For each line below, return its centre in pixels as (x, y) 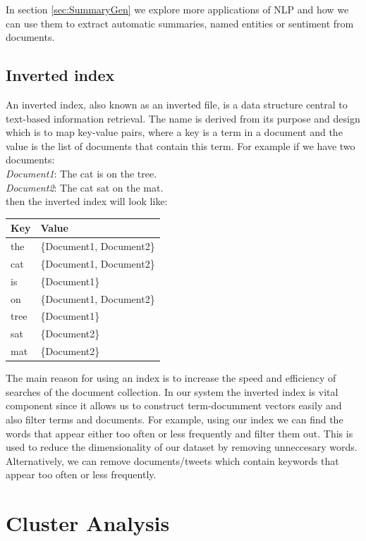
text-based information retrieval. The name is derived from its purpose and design (183, 118)
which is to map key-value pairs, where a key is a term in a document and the (174, 132)
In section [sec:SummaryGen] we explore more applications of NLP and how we (177, 9)
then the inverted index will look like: (87, 201)
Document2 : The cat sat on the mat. (85, 187)
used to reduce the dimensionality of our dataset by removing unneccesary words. (182, 447)
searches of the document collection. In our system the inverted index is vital (172, 391)
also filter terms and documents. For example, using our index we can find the (175, 419)
